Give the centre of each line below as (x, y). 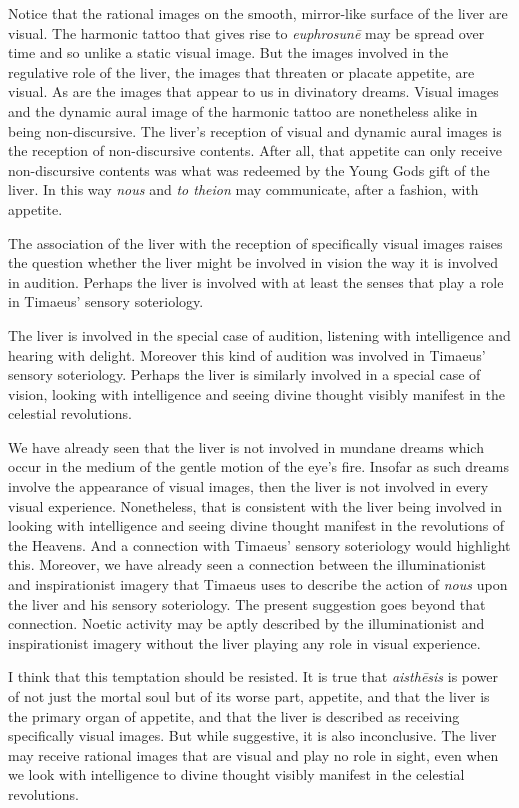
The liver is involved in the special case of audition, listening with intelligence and (259, 334)
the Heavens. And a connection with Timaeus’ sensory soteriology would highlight (259, 544)
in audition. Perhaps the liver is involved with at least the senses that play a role (256, 281)
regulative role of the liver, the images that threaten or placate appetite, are (241, 71)
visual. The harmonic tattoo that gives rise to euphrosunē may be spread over (246, 32)
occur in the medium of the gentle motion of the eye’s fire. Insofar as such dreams (258, 466)
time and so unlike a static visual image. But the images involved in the (228, 52)
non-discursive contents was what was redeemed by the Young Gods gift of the (249, 169)
